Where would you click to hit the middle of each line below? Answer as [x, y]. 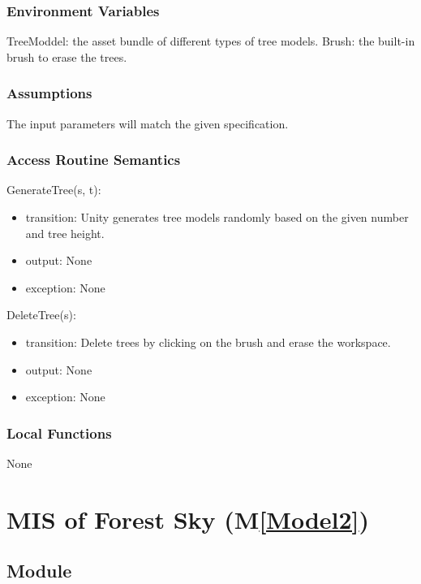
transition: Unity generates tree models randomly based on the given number [217, 217]
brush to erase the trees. [67, 56]
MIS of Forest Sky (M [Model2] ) [188, 519]
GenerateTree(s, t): [54, 190]
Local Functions [59, 433]
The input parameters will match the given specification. [148, 123]
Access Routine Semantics [94, 160]
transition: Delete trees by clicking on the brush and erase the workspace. [208, 342]
